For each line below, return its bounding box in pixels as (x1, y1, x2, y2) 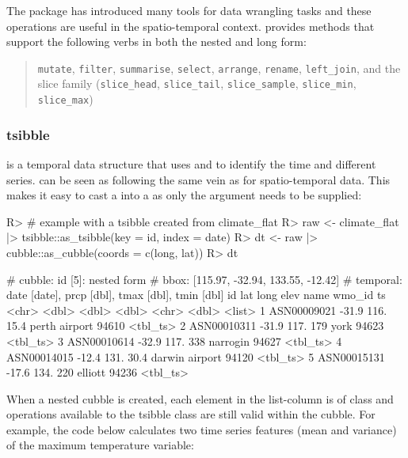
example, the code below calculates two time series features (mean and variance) (6, 421, 397, 437)
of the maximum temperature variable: (6, 437, 194, 453)
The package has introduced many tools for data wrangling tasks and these (6, 2, 372, 18)
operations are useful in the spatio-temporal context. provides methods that (6, 17, 375, 34)
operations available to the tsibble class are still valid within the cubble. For (6, 406, 376, 422)
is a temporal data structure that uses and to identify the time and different (6, 155, 376, 172)
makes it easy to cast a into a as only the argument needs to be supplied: (6, 187, 362, 203)
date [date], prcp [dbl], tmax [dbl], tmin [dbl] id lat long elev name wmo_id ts (6, 286, 386, 303)
